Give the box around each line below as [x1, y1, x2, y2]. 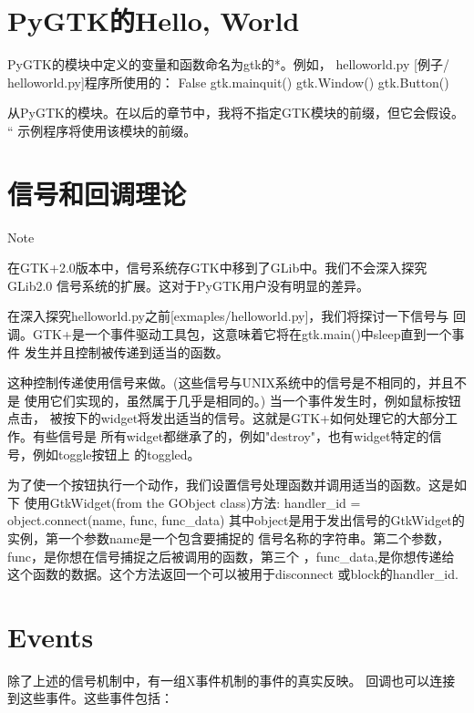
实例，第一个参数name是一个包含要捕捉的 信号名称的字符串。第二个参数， [7, 528, 450, 547]
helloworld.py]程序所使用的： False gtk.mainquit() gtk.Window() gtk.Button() [7, 72, 449, 91]
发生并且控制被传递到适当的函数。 [24, 342, 229, 361]
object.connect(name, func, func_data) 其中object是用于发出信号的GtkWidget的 [7, 511, 465, 530]
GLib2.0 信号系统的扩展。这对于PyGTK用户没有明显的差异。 [7, 275, 369, 294]
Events [7, 617, 94, 655]
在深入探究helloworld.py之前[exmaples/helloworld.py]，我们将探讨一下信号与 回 [7, 306, 467, 325]
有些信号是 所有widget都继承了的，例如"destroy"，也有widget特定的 [32, 426, 429, 445]
